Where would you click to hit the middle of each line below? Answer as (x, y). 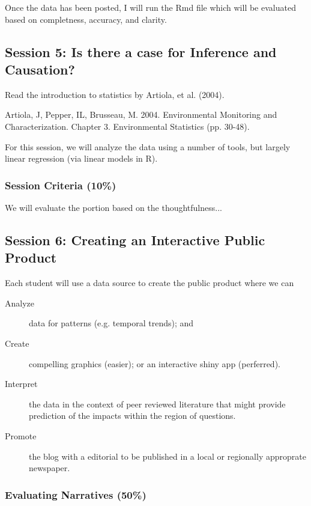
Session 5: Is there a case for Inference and (141, 51)
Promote (21, 435)
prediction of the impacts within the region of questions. (132, 416)
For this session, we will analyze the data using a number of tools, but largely (148, 146)
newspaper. (50, 468)
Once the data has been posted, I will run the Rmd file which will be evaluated (150, 7)
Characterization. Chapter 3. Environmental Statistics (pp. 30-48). (127, 126)
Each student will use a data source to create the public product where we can (149, 283)
